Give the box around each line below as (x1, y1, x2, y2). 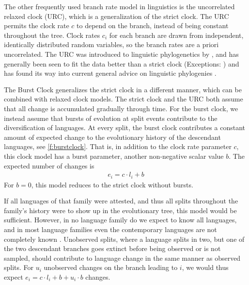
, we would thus (182, 262, 229, 272)
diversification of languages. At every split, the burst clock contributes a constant (4, 122, 246, 133)
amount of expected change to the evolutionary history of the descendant (4, 132, 221, 142)
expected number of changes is (4, 160, 94, 170)
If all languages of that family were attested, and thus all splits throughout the (4, 196, 238, 206)
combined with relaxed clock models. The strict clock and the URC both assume (4, 94, 243, 104)
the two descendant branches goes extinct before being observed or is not (4, 243, 221, 253)
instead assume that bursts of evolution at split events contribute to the (4, 113, 218, 123)
